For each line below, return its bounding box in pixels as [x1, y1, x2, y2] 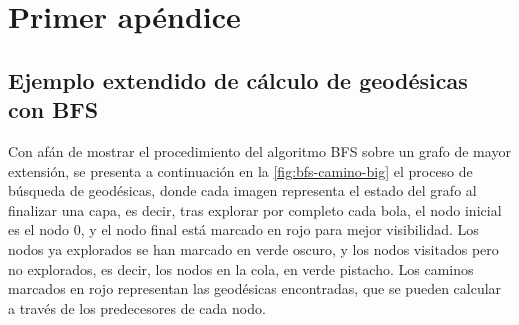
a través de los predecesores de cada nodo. [8, 297, 266, 318]
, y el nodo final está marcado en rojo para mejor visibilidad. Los [80, 219, 479, 240]
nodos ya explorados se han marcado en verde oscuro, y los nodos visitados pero [8, 238, 499, 259]
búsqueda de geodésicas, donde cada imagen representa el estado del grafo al [8, 180, 477, 201]
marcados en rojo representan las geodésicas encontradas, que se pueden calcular [8, 278, 502, 299]
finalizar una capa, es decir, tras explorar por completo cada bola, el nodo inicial [8, 199, 502, 220]
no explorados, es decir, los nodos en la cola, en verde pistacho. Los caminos [8, 258, 474, 279]
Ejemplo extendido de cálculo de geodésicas [8, 64, 468, 95]
